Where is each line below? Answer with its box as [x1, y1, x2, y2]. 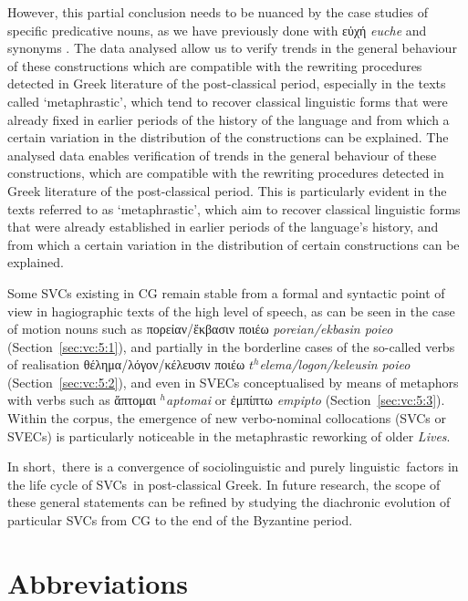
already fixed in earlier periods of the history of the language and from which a [7, 109, 450, 129]
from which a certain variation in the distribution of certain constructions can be [7, 234, 460, 254]
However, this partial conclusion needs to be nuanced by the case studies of [7, 3, 428, 21]
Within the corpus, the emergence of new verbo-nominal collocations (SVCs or [7, 409, 447, 428]
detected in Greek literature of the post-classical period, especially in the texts [7, 74, 446, 93]
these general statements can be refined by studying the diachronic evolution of [7, 492, 451, 512]
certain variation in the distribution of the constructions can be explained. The [7, 128, 449, 147]
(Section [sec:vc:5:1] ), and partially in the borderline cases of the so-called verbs [7, 337, 455, 356]
